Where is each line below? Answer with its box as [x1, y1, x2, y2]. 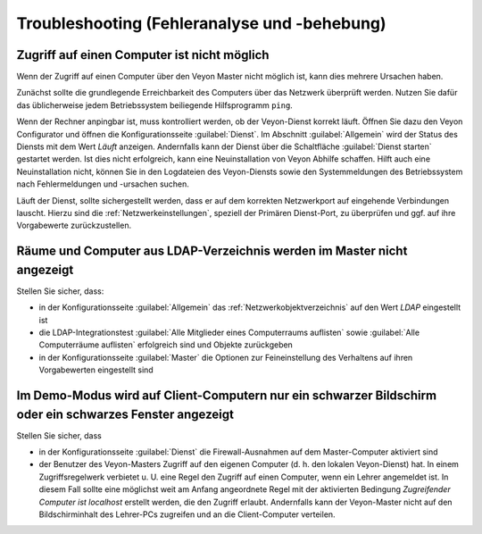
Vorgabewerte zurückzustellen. [16, 220, 132, 231]
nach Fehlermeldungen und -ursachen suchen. [16, 179, 189, 189]
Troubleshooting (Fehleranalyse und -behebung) [16, 13, 387, 33]
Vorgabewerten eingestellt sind [38, 364, 154, 375]
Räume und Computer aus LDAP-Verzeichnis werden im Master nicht [16, 244, 408, 259]
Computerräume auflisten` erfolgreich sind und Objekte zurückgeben [38, 339, 294, 350]
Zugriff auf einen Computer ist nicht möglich [16, 47, 270, 63]
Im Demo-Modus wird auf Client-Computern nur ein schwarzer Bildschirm [16, 388, 437, 404]
